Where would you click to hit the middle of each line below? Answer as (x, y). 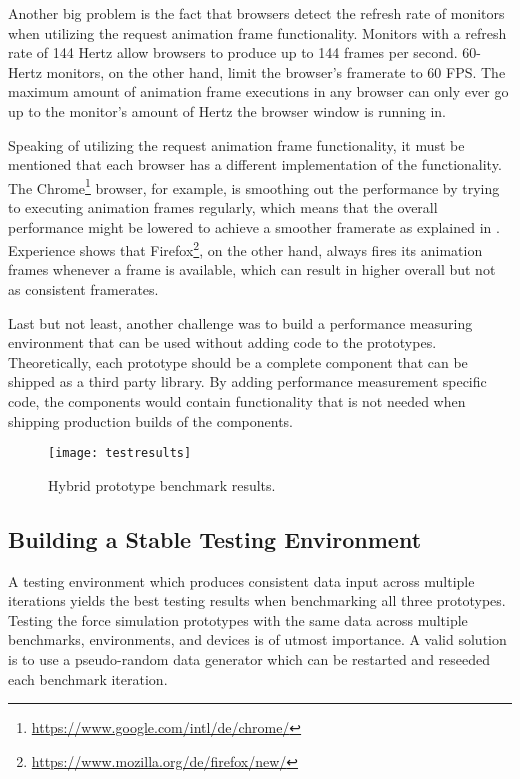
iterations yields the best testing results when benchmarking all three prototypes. (257, 600)
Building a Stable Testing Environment (215, 538)
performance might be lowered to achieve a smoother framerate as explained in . (254, 226)
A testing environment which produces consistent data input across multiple (241, 580)
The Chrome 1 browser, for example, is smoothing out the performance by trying (254, 186)
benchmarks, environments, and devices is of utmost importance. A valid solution (257, 639)
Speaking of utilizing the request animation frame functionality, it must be (236, 144)
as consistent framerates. (83, 289)
